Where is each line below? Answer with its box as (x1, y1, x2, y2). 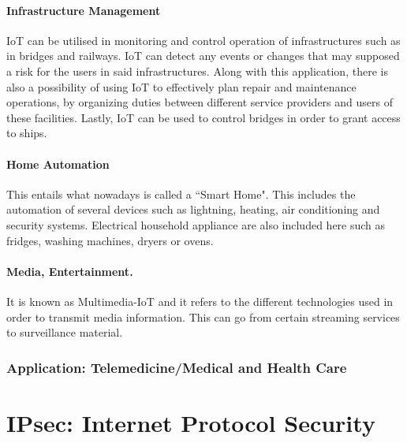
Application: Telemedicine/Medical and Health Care (6, 357, 347, 377)
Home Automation (6, 155, 110, 172)
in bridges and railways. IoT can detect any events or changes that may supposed (6, 47, 400, 64)
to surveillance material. (6, 324, 123, 341)
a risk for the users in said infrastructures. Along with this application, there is (6, 62, 388, 79)
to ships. (6, 125, 47, 141)
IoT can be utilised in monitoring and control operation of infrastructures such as (6, 32, 401, 48)
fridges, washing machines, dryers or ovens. (6, 232, 214, 248)
